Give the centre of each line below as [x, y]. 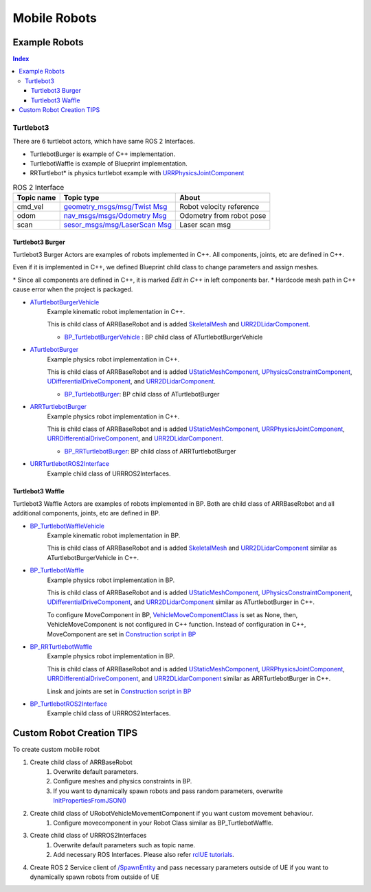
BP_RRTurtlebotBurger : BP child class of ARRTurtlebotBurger [150, 451]
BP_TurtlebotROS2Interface [69, 704]
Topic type [81, 198]
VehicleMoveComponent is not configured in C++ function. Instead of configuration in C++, [177, 625]
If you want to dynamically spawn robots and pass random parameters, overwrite [168, 791]
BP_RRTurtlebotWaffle [61, 647]
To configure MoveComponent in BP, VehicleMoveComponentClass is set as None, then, [172, 614]
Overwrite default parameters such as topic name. [124, 845]
